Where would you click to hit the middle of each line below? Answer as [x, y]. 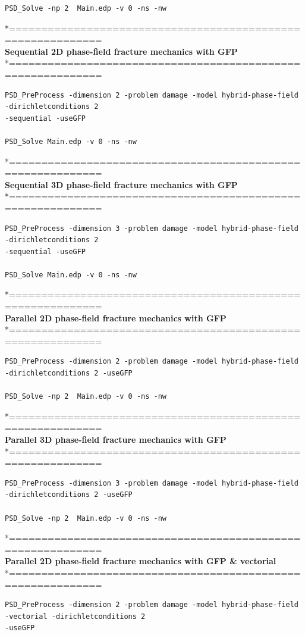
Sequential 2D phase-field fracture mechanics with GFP [121, 51]
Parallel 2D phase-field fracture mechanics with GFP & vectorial [141, 561]
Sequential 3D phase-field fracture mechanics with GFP [121, 184]
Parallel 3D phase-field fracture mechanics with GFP [116, 439]
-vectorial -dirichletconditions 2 [75, 616]
